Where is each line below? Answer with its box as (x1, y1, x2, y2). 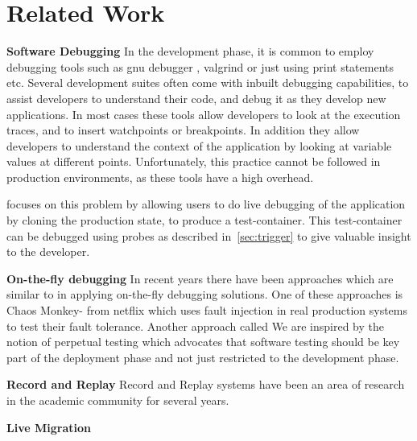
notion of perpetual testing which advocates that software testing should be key (6, 333, 400, 350)
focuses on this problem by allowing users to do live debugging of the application (6, 196, 406, 212)
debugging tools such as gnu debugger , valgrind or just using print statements (6, 58, 394, 75)
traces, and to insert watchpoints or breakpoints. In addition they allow (6, 122, 360, 138)
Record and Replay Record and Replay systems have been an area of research (6, 376, 405, 393)
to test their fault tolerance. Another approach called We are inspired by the (6, 317, 385, 334)
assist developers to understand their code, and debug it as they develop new (6, 89, 386, 106)
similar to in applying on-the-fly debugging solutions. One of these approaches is (6, 286, 403, 303)
